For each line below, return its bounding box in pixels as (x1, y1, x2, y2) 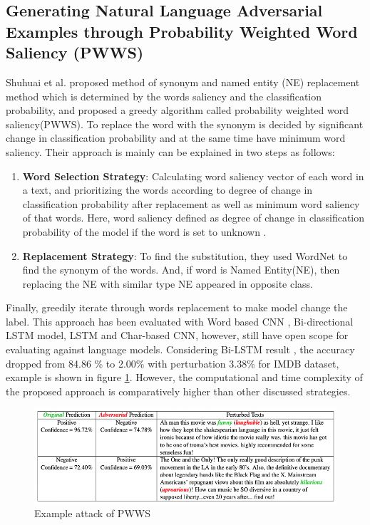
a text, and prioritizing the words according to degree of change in (22, 182, 313, 197)
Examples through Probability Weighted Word (6, 20, 358, 42)
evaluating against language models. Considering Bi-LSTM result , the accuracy (6, 342, 355, 357)
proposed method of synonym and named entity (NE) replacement (69, 74, 360, 89)
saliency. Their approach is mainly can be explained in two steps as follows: (6, 144, 335, 159)
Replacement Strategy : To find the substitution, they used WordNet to (22, 248, 348, 263)
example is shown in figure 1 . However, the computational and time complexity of (6, 370, 363, 385)
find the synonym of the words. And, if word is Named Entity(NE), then (22, 262, 340, 277)
